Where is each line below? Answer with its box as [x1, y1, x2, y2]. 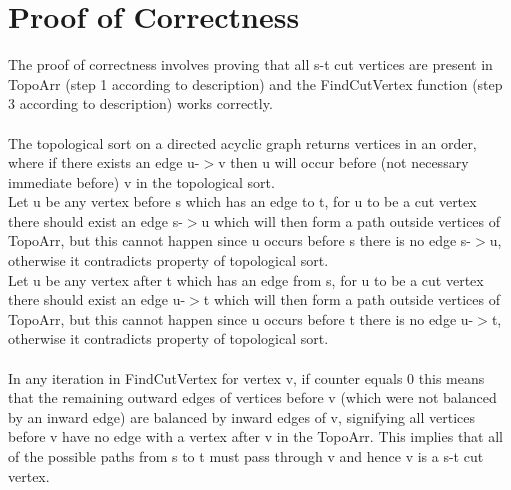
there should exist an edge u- [8, 289, 186, 310]
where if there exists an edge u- [8, 152, 200, 173]
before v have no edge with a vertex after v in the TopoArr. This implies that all [8, 426, 504, 447]
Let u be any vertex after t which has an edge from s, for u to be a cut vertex [8, 269, 484, 290]
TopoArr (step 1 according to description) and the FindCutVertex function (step [8, 73, 503, 94]
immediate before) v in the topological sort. [8, 171, 275, 192]
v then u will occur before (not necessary [218, 152, 469, 173]
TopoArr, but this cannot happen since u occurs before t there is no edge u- [8, 308, 474, 329]
